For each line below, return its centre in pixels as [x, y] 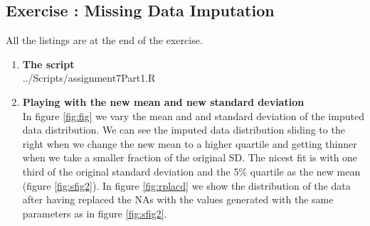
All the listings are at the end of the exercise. [104, 40]
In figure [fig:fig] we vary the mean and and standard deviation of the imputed [193, 115]
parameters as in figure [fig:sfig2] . [95, 213]
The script [48, 64]
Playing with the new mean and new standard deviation [163, 101]
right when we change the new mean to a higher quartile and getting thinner [190, 143]
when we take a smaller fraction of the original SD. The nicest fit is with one [190, 157]
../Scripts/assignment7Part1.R [89, 78]
